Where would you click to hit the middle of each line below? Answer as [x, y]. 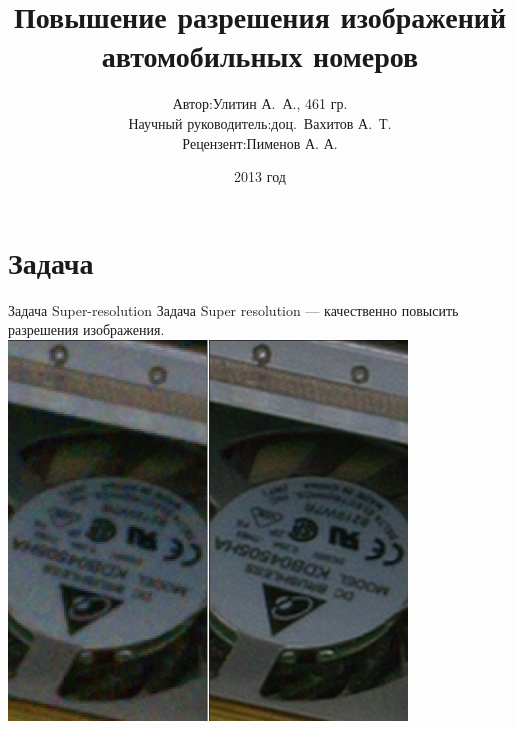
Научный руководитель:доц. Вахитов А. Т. [260, 122]
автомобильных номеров [260, 55]
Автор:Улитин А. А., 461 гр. [260, 103]
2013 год [260, 176]
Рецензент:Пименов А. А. [260, 142]
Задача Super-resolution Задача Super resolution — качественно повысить [233, 309]
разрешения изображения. [86, 329]
